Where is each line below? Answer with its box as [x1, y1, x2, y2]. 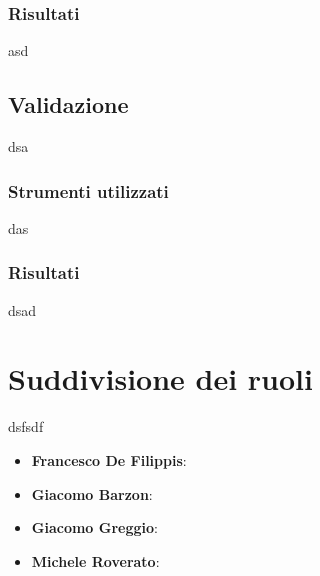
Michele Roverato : [31, 550, 160, 571]
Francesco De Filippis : [31, 449, 187, 470]
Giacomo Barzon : [31, 483, 153, 504]
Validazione [8, 89, 129, 120]
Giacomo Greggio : [31, 517, 158, 538]
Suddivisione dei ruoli [8, 358, 313, 399]
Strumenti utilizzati [8, 178, 169, 203]
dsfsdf [8, 416, 44, 437]
